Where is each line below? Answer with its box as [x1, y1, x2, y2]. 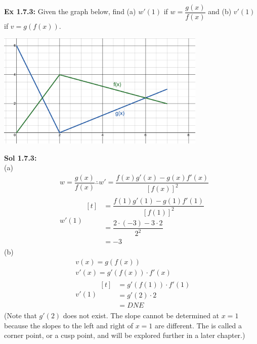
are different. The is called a [154, 320, 242, 330]
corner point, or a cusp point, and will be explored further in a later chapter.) [4, 330, 245, 340]
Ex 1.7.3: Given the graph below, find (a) [4, 6, 136, 17]
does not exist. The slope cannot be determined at [63, 310, 220, 321]
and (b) [208, 6, 232, 17]
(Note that [4, 310, 37, 321]
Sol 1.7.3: [4, 152, 37, 163]
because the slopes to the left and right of [4, 320, 133, 330]
